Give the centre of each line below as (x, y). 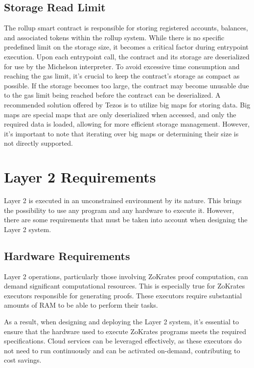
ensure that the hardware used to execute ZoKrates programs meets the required (125, 331)
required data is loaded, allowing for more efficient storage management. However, (127, 124)
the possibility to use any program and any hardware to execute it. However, (119, 210)
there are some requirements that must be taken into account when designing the (126, 220)
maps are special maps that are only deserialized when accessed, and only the (120, 114)
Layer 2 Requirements (80, 177)
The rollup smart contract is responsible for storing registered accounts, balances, (126, 28)
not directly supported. (38, 143)
